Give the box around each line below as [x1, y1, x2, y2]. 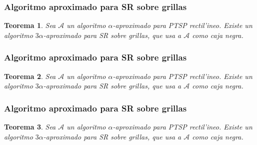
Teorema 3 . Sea [4, 121, 56, 132]
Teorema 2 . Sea [4, 70, 56, 81]
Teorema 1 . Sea [4, 20, 56, 30]
